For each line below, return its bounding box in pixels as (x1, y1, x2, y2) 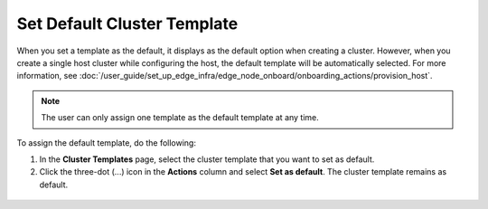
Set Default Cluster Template (16, 14, 239, 33)
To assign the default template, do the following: (16, 137, 196, 148)
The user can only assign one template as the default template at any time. (41, 112, 320, 123)
